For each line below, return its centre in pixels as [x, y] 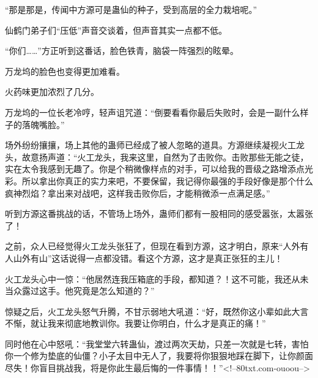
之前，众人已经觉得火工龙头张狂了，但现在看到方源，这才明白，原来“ [144, 246]
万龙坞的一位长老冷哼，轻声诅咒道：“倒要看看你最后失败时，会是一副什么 [153, 112]
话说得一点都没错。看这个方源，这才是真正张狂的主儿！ [172, 258]
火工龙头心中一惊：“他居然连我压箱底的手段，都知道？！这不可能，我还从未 [157, 278]
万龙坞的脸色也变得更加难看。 [65, 71]
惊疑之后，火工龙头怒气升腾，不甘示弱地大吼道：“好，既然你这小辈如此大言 [157, 311]
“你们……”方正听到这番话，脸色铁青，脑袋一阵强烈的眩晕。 [122, 51]
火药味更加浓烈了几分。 [52, 92]
